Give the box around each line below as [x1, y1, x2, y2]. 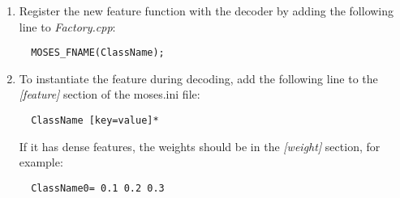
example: [19, 154, 63, 171]
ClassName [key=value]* [31, 115, 159, 127]
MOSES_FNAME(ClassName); [31, 47, 165, 59]
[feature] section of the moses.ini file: [19, 86, 200, 103]
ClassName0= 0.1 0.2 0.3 [31, 182, 165, 194]
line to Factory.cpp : [19, 18, 116, 35]
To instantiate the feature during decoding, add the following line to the [19, 70, 378, 86]
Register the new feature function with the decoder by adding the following [19, 2, 394, 19]
